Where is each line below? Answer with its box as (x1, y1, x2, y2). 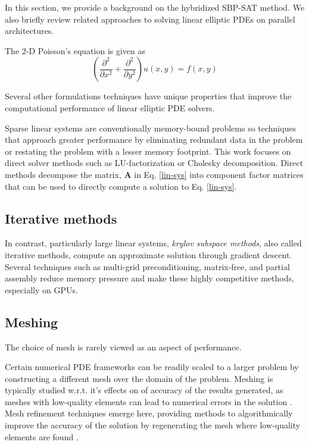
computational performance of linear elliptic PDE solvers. (5, 101, 215, 114)
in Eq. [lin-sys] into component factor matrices (134, 168, 304, 180)
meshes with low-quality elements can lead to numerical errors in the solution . (5, 395, 292, 408)
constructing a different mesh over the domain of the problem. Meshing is (5, 372, 273, 384)
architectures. (5, 24, 54, 37)
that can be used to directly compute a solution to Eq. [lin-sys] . (5, 180, 237, 192)
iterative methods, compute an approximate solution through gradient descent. (5, 248, 292, 261)
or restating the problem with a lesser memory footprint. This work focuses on (5, 145, 291, 157)
